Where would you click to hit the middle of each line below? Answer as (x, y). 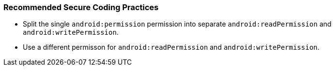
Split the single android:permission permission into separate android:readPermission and (177, 24)
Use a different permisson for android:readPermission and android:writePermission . (171, 47)
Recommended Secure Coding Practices (81, 7)
